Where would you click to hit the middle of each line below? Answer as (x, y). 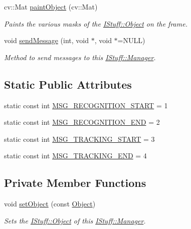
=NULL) (131, 40)
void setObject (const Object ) (50, 204)
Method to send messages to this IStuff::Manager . (80, 57)
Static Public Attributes (68, 84)
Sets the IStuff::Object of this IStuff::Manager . (75, 220)
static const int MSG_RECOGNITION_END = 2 (82, 122)
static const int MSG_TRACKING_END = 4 (75, 156)
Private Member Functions (75, 183)
